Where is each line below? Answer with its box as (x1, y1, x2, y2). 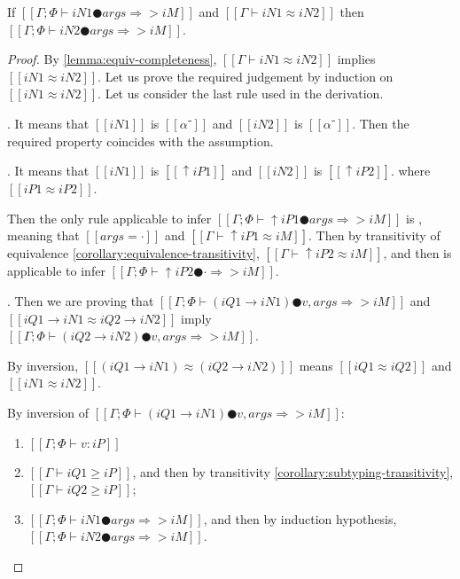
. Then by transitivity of (308, 226, 441, 245)
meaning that (7, 226, 80, 245)
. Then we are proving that (7, 291, 154, 309)
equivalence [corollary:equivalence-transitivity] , (7, 244, 260, 262)
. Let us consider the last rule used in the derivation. (97, 84, 384, 103)
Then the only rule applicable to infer (7, 208, 212, 227)
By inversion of (7, 403, 90, 421)
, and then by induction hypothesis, (203, 509, 397, 528)
